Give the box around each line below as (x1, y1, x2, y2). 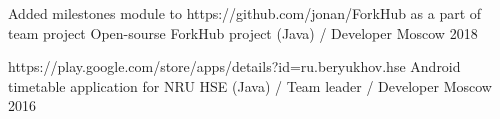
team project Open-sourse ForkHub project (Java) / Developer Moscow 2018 (8, 22, 478, 43)
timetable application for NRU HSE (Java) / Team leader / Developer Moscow (8, 75, 492, 96)
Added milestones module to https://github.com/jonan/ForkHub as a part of (8, 3, 482, 23)
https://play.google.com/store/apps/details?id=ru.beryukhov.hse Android (8, 56, 461, 77)
